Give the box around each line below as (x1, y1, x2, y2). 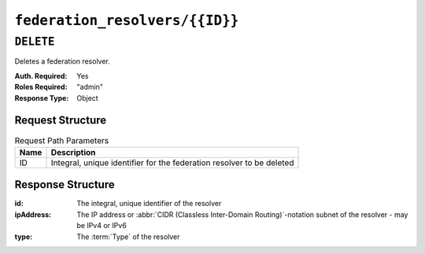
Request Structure (14, 114, 107, 127)
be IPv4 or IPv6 (76, 221, 128, 230)
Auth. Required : (14, 71, 68, 80)
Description (50, 146, 96, 157)
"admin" (76, 83, 104, 92)
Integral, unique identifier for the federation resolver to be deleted (50, 157, 294, 168)
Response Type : (14, 93, 69, 102)
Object (76, 93, 98, 102)
